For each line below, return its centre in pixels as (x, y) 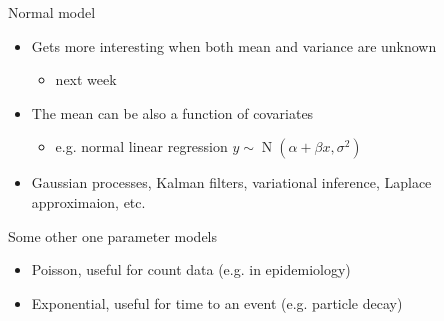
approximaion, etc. (88, 201)
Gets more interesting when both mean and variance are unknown (234, 45)
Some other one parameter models (113, 235)
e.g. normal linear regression (141, 146)
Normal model (52, 12)
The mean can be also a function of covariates (172, 112)
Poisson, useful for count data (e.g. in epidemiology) (191, 269)
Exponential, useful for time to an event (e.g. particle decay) (217, 302)
